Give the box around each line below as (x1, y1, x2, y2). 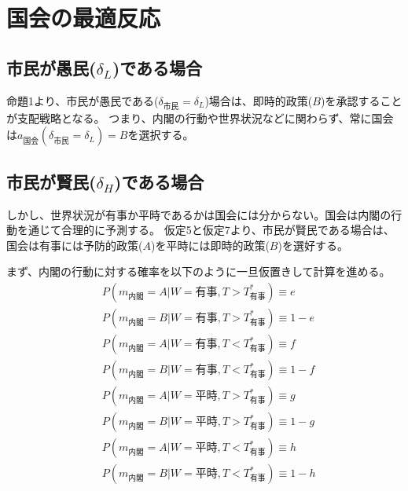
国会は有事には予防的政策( (6, 236, 143, 253)
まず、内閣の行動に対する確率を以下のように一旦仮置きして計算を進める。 (6, 263, 391, 280)
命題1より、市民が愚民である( (6, 92, 159, 108)
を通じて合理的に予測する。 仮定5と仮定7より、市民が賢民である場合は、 (17, 222, 395, 238)
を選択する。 (127, 126, 194, 143)
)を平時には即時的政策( (150, 236, 270, 253)
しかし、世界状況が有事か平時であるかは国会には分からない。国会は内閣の (6, 206, 391, 222)
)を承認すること (320, 92, 402, 108)
